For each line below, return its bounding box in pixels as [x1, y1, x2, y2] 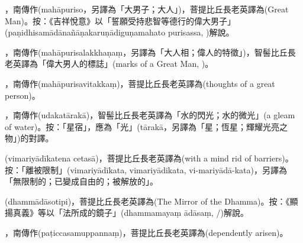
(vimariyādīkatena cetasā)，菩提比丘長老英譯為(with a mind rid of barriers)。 [5, 151, 294, 164]
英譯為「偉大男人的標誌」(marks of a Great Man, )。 [12, 57, 214, 70]
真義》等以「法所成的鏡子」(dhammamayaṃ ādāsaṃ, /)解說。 [12, 206, 249, 219]
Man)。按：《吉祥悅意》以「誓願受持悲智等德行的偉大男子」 [5, 14, 236, 27]
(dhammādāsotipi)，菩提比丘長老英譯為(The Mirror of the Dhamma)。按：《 [5, 195, 290, 207]
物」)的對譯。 [5, 132, 54, 144]
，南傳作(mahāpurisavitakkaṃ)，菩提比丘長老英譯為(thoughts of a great [5, 77, 275, 89]
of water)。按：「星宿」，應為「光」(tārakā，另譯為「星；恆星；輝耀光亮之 [5, 120, 288, 132]
